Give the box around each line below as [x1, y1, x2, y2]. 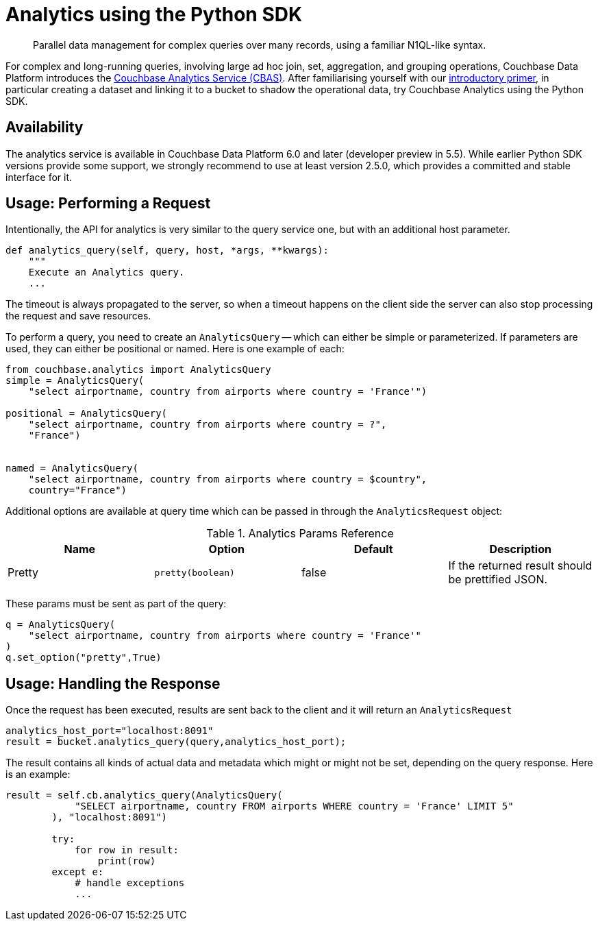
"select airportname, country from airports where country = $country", [28, 474, 427, 485]
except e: [51, 866, 104, 878]
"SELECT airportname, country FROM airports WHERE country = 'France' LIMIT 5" [75, 801, 514, 812]
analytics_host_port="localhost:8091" [5, 725, 214, 737]
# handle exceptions [75, 877, 185, 889]
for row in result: [75, 844, 179, 856]
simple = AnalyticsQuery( [5, 375, 145, 387]
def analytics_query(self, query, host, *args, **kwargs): [5, 245, 329, 256]
